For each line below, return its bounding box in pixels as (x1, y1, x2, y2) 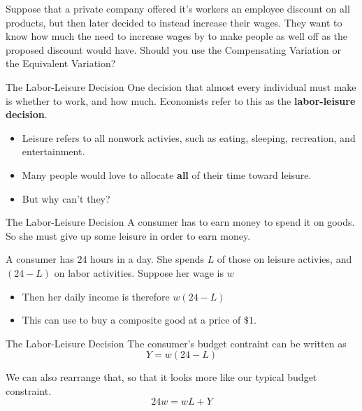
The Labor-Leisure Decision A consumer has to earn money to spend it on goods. (6, 215, 355, 229)
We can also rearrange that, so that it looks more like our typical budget (6, 370, 317, 384)
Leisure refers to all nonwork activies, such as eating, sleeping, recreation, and (22, 130, 356, 145)
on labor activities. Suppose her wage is (54, 265, 224, 280)
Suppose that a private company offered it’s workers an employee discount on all (6, 1, 350, 15)
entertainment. (22, 144, 85, 159)
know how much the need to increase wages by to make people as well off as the (6, 29, 348, 43)
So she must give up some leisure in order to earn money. (6, 228, 251, 243)
